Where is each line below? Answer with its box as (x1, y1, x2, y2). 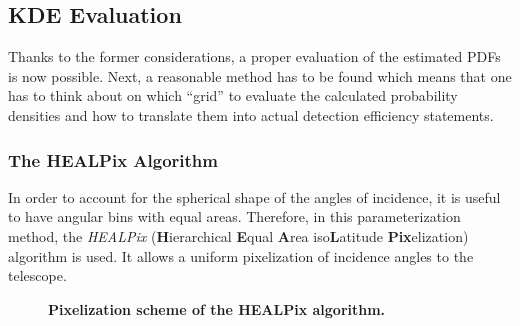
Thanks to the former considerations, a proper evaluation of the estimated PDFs (8, 46, 501, 67)
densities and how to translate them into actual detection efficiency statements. (8, 104, 494, 125)
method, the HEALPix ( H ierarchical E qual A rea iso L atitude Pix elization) (8, 225, 469, 246)
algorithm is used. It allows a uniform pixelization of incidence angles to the (8, 245, 474, 266)
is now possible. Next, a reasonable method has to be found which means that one (8, 65, 512, 86)
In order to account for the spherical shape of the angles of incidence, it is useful (8, 186, 501, 207)
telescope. (8, 265, 67, 286)
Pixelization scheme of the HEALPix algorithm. (48, 298, 386, 319)
